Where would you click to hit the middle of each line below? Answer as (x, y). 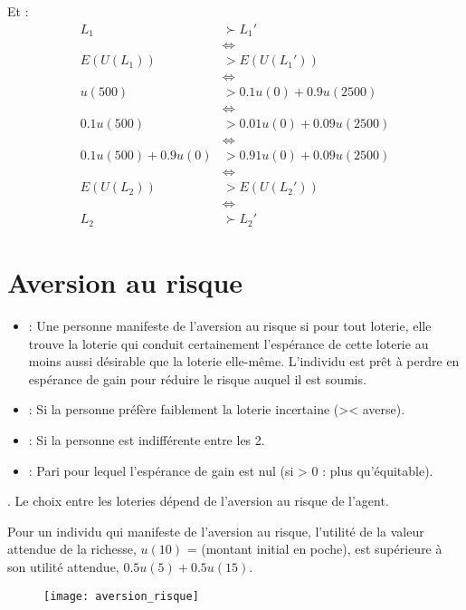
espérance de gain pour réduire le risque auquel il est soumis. (197, 378)
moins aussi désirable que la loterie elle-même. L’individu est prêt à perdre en (244, 361)
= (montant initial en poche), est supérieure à (314, 549)
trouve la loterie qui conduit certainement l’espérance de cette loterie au (228, 343)
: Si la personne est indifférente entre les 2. (147, 440)
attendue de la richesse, (72, 549)
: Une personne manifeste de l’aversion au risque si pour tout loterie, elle (230, 326)
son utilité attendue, (63, 566)
